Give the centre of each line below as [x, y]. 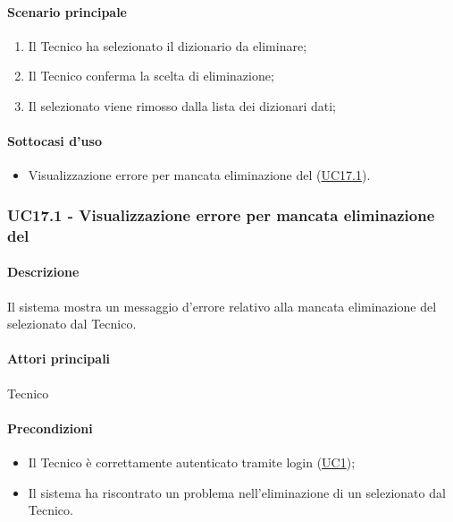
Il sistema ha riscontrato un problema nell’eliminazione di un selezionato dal [237, 492]
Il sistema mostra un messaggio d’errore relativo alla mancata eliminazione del [222, 306]
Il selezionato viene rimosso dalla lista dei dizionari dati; [182, 105]
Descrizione [43, 272]
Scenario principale [67, 11]
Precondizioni [50, 428]
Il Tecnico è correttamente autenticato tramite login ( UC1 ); [192, 462]
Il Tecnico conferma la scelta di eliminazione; [151, 76]
